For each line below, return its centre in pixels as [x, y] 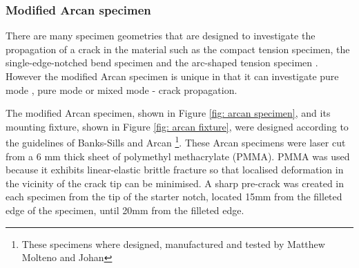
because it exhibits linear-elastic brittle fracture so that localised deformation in [175, 170]
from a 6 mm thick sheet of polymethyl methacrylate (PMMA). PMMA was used [178, 156]
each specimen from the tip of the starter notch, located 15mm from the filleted [174, 197]
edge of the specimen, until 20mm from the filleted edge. [125, 210]
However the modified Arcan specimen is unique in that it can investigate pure [172, 76]
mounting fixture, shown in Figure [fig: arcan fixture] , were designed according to [177, 126]
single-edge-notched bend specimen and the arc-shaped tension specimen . [162, 63]
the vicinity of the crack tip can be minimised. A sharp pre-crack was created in [175, 183]
